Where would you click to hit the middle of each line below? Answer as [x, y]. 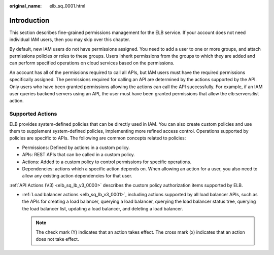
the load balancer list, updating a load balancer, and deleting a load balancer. [102, 208]
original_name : [26, 6]
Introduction [29, 20]
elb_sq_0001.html [67, 6]
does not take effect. [57, 239]
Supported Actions [33, 114]
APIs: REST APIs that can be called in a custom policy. [79, 155]
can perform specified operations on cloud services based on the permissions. [92, 63]
